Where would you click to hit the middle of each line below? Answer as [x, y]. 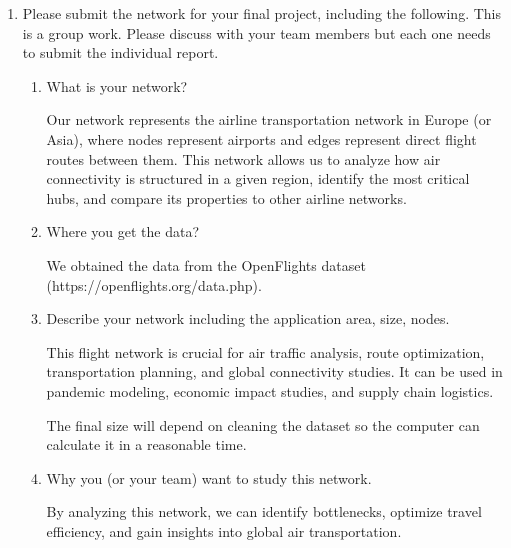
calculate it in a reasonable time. [146, 444]
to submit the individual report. [120, 52]
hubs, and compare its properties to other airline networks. [226, 197]
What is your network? [117, 85]
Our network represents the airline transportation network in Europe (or [269, 119]
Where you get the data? [123, 231]
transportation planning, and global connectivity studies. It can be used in [274, 371]
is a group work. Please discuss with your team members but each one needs [256, 32]
